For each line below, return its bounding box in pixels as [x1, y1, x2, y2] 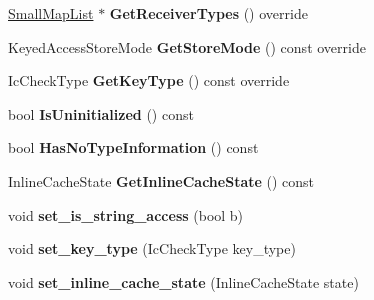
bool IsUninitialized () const [8, 103, 194, 124]
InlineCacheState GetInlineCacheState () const [8, 170, 315, 191]
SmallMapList [8, 3, 94, 23]
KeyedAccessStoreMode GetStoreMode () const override [8, 36, 366, 57]
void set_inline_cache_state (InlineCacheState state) [8, 271, 359, 292]
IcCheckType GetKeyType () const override [8, 70, 290, 91]
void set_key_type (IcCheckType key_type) [8, 238, 296, 259]
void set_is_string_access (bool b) [8, 204, 244, 225]
